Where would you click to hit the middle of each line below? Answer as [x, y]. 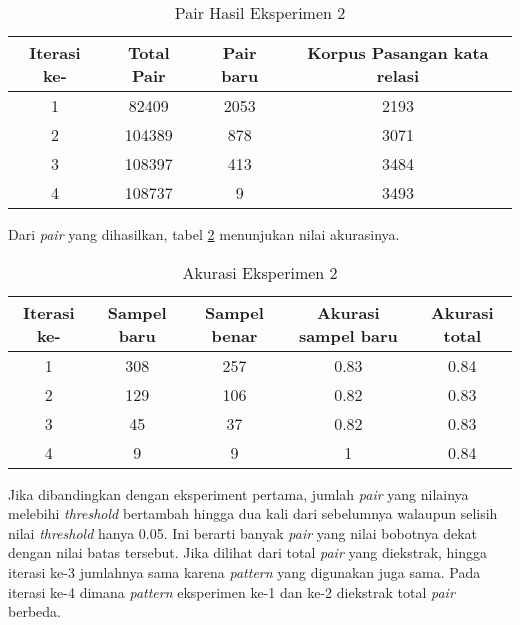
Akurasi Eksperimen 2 [260, 272]
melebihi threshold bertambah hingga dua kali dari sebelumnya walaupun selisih [253, 513]
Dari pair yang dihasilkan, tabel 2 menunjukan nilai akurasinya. [204, 234]
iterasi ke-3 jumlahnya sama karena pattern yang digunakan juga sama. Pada [244, 571]
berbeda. [34, 611]
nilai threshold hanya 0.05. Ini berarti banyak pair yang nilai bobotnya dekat [243, 532]
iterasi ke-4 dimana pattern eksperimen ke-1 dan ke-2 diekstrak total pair [231, 591]
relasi [398, 75]
